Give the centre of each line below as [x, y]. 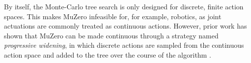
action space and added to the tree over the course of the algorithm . [108, 54]
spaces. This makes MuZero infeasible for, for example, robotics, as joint [113, 16]
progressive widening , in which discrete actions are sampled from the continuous [124, 45]
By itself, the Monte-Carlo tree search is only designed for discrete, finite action [124, 6]
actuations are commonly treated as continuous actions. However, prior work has [125, 26]
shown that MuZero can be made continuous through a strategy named [111, 35]
